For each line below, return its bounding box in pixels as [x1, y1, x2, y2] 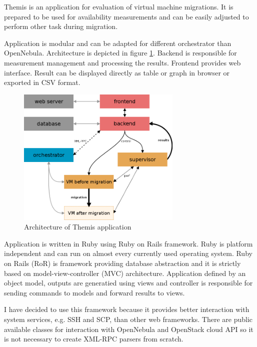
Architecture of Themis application [24, 221, 131, 232]
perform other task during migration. [4, 21, 118, 31]
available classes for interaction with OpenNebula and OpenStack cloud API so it [4, 323, 253, 334]
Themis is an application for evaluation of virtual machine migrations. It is [4, 1, 233, 11]
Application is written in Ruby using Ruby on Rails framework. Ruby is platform [4, 238, 253, 248]
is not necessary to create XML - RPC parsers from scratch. [4, 333, 183, 344]
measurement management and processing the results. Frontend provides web [4, 57, 241, 67]
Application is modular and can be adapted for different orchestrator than [4, 37, 231, 48]
